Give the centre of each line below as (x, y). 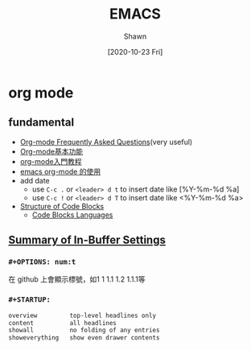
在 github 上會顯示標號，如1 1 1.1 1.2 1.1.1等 (77, 279)
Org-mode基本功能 (51, 151)
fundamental (41, 123)
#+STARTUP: (29, 300)
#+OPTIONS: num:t (42, 262)
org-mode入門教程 (51, 161)
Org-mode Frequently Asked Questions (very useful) (106, 142)
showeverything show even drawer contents (84, 338)
